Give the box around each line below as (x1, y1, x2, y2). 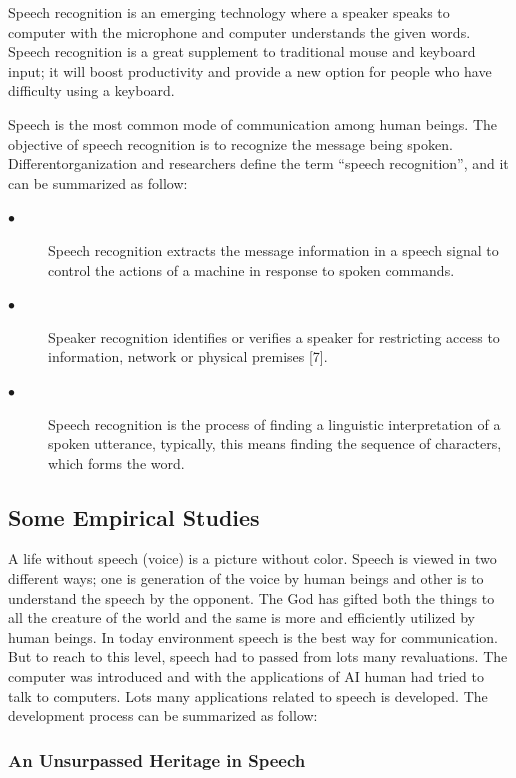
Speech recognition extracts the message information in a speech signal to (48, 239, 499, 260)
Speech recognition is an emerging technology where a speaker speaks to (8, 2, 450, 22)
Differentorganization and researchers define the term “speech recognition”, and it (8, 153, 509, 174)
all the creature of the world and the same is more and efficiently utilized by (8, 607, 475, 628)
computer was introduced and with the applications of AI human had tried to (8, 666, 484, 687)
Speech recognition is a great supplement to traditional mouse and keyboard (8, 41, 476, 62)
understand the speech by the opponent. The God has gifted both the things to (8, 587, 495, 608)
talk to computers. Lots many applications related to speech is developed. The (8, 685, 488, 706)
